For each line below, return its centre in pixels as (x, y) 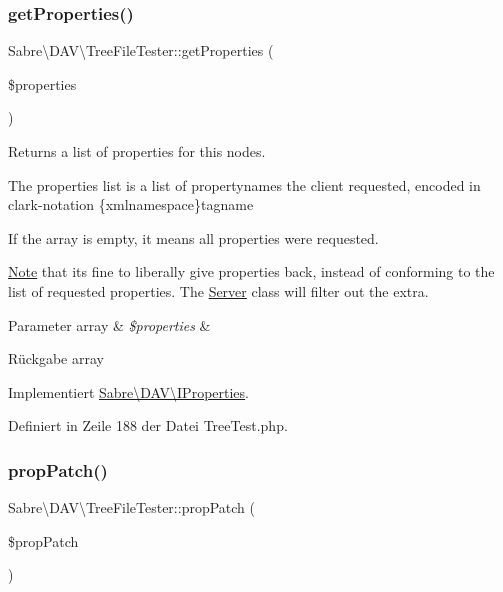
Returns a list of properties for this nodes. (137, 151)
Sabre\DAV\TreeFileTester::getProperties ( (141, 50)
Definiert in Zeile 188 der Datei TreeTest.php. (148, 425)
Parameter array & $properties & (109, 324)
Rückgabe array (56, 358)
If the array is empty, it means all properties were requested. (193, 237)
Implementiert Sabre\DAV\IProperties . (128, 391)
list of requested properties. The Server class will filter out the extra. (218, 290)
